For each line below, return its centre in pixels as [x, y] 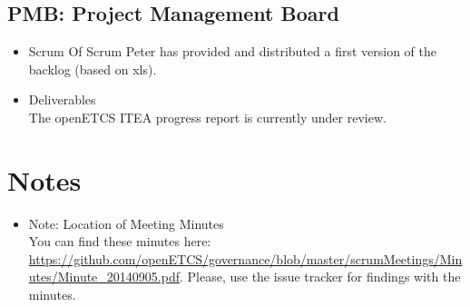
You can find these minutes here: [120, 241]
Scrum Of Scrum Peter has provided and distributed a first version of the [232, 51]
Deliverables [62, 99]
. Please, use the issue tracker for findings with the [320, 277]
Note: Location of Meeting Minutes [126, 223]
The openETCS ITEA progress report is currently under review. [207, 117]
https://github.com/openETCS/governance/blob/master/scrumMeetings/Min [245, 258]
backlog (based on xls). [93, 69]
